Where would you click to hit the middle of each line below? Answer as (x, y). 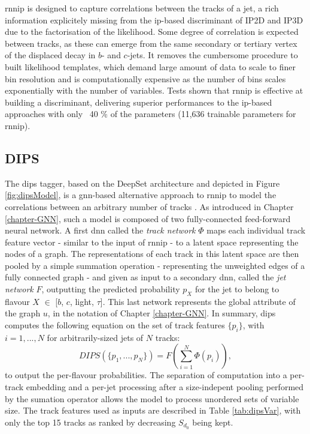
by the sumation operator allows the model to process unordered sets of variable (152, 398)
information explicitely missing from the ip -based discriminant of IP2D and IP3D (154, 20)
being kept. (213, 422)
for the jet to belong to (237, 289)
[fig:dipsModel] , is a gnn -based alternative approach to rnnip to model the (141, 195)
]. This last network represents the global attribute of (198, 301)
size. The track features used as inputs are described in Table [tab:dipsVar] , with (153, 410)
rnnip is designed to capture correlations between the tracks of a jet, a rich (142, 8)
